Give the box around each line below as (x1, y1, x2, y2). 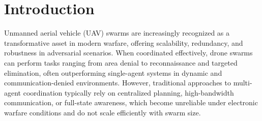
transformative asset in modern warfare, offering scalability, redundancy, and (4, 37, 243, 48)
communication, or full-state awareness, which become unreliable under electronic (4, 97, 258, 108)
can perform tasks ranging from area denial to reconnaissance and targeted (4, 57, 238, 68)
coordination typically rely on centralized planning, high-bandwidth (23, 87, 234, 98)
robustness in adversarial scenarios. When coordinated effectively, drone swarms (4, 47, 253, 58)
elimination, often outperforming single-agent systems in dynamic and (4, 67, 222, 78)
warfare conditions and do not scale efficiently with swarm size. (4, 107, 201, 117)
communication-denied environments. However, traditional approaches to (4, 77, 231, 88)
